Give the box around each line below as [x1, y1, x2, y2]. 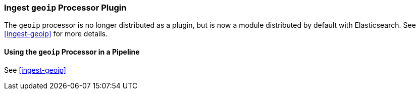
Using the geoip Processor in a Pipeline [4, 47, 140, 56]
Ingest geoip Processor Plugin [4, 3, 127, 13]
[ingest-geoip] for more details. [4, 29, 108, 38]
